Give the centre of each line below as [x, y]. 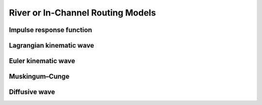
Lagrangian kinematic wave [51, 45]
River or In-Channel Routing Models [82, 13]
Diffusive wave [32, 92]
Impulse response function [50, 30]
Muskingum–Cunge [39, 77]
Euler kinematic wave [42, 61]
